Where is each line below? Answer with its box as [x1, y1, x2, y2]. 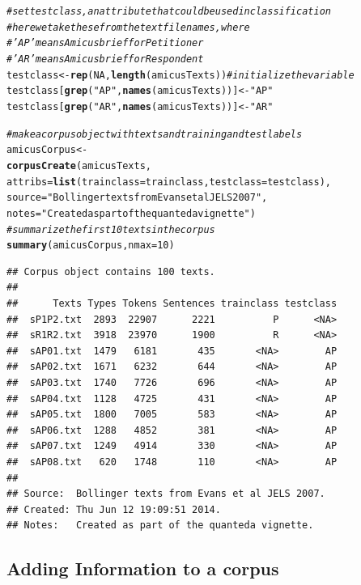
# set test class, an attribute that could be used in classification [6, 6, 331, 17]
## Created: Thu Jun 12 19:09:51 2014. [6, 503, 221, 515]
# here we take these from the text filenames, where [6, 21, 250, 33]
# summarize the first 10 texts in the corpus [6, 223, 215, 235]
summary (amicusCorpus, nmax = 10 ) [6, 240, 175, 252]
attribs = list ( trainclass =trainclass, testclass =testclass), [6, 176, 331, 188]
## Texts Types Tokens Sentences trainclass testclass [6, 298, 338, 310]
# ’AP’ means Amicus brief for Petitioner [6, 37, 204, 49]
